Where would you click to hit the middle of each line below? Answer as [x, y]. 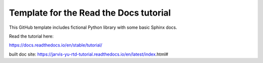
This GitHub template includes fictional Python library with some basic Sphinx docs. [93, 27]
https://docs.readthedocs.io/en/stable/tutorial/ [56, 45]
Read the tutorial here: [31, 36]
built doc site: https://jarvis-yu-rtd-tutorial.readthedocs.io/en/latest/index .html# [89, 54]
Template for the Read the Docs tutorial [90, 13]
